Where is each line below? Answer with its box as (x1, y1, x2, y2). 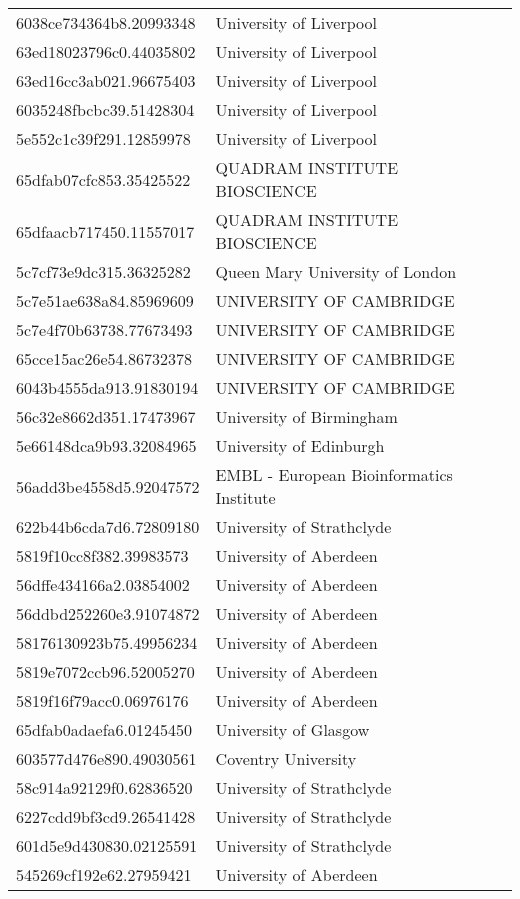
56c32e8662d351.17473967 (16, 405, 196, 428)
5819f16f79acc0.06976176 (16, 689, 189, 712)
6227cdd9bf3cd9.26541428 (16, 805, 196, 828)
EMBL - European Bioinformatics (215, 463, 453, 486)
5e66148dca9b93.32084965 (16, 434, 197, 457)
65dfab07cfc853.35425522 (16, 167, 191, 191)
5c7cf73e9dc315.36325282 (16, 260, 191, 283)
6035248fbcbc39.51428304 (16, 98, 195, 121)
